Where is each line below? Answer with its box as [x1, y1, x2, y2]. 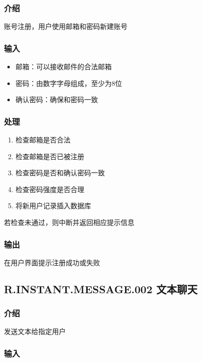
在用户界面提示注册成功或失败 [4, 257, 100, 267]
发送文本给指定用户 [4, 326, 66, 336]
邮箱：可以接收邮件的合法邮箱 [15, 61, 112, 72]
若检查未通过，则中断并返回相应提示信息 [4, 217, 134, 227]
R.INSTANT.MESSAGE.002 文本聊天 [4, 281, 198, 296]
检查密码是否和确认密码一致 [15, 167, 105, 178]
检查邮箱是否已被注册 [15, 151, 84, 161]
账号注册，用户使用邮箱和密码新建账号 [4, 21, 127, 31]
